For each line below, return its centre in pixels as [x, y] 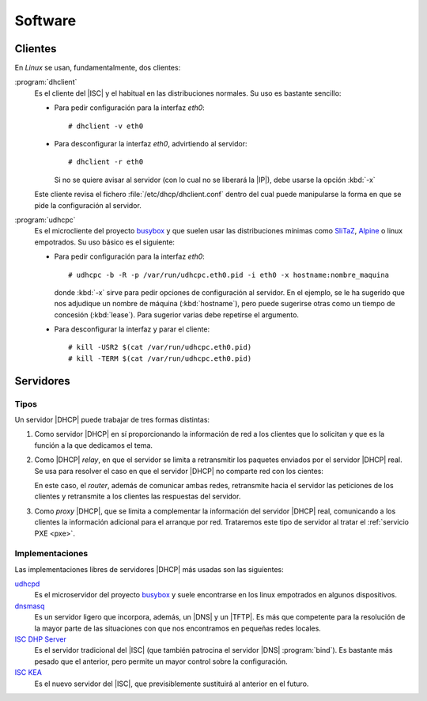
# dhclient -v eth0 [106, 126]
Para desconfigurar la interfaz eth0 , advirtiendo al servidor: [151, 144]
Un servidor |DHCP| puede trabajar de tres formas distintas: [112, 420]
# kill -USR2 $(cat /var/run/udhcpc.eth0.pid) [160, 347]
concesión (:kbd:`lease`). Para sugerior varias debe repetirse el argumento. [177, 315]
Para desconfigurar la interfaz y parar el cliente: [132, 329]
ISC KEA [28, 673]
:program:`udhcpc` [45, 220]
